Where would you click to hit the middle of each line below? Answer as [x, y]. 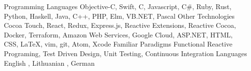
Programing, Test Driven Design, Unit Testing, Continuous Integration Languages [125, 53]
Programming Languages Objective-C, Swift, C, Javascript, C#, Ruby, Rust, [118, 6]
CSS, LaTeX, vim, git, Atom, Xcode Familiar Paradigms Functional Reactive [118, 44]
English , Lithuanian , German [49, 63]
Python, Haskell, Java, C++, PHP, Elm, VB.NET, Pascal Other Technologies [119, 16]
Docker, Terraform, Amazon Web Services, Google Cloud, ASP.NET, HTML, [118, 34]
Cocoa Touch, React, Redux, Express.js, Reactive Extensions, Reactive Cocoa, [120, 25]
